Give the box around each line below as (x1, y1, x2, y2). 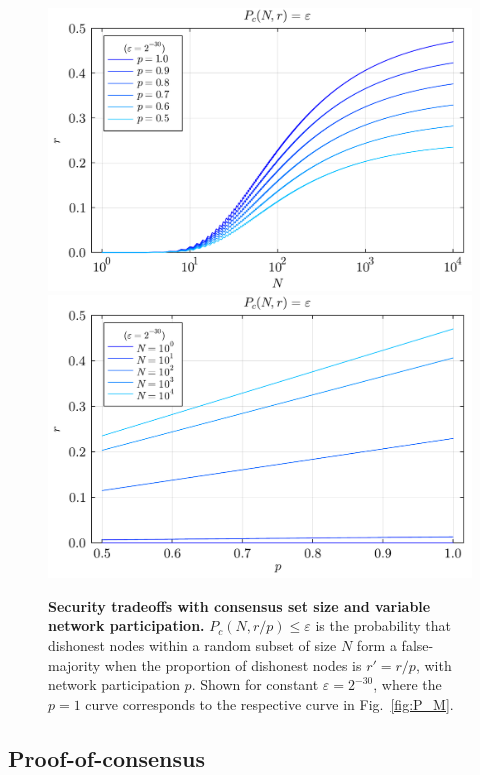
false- (401, 634, 434, 655)
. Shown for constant (191, 674, 319, 695)
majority (48, 654, 101, 675)
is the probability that (315, 615, 451, 636)
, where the (373, 674, 442, 695)
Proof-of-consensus (8, 742, 205, 773)
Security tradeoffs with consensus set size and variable (48, 595, 431, 616)
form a (356, 634, 397, 655)
